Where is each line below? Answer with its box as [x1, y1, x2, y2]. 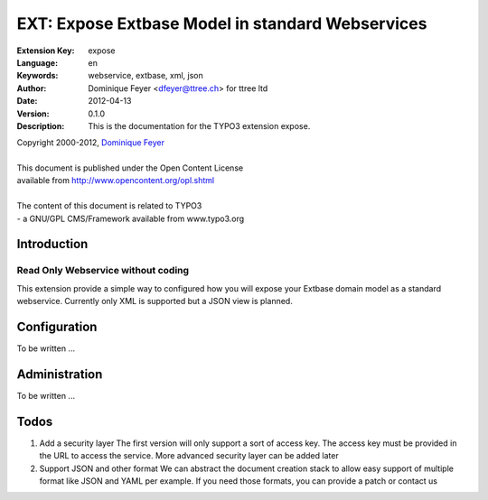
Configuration [16, 319, 98, 334]
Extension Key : [16, 45, 75, 56]
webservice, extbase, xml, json [88, 70, 203, 81]
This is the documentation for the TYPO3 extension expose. [88, 120, 311, 131]
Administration [16, 366, 103, 382]
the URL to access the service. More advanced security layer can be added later [39, 450, 339, 461]
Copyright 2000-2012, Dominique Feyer [16, 137, 164, 148]
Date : [16, 96, 38, 106]
